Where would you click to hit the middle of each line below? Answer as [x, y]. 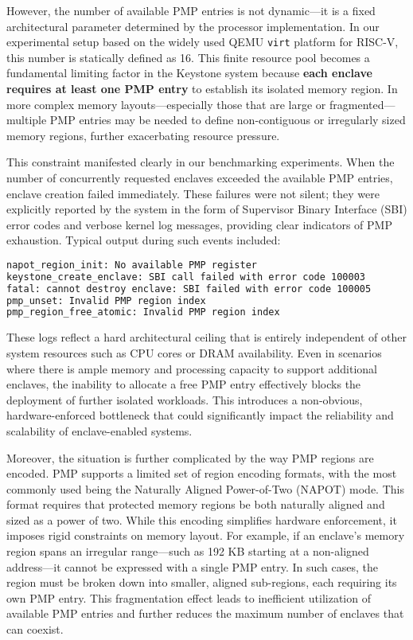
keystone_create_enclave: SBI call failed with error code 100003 [186, 277]
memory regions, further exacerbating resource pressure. [143, 135]
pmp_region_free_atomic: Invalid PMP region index [143, 312]
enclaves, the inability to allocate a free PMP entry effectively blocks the [184, 384]
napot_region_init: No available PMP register [132, 265]
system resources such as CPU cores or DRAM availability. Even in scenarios [194, 352]
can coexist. [35, 629]
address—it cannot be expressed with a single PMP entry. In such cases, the [192, 566]
